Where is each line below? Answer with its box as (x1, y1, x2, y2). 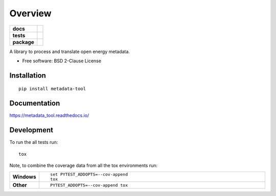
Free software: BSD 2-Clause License (22, 58, 102, 64)
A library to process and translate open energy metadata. (9, 48, 130, 55)
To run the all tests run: (9, 139, 58, 145)
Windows (12, 174, 36, 181)
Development (9, 126, 54, 135)
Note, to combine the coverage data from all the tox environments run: (9, 162, 158, 168)
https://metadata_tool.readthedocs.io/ (9, 112, 89, 118)
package (12, 38, 34, 45)
